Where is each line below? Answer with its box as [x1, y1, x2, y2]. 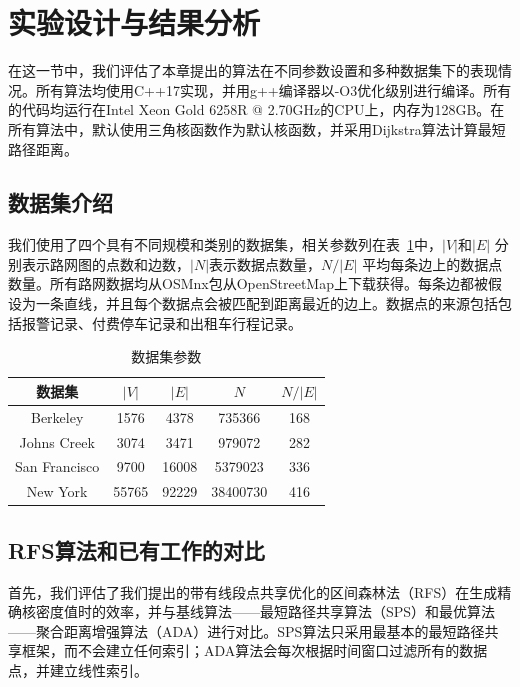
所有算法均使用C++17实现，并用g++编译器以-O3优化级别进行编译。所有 [35, 79, 512, 100]
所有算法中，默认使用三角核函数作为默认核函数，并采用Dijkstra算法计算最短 [8, 118, 506, 139]
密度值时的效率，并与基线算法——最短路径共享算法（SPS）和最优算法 [35, 601, 496, 622]
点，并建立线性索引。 [8, 659, 148, 680]
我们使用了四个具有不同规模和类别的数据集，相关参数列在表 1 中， [8, 234, 442, 255]
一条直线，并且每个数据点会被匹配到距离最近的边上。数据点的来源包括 [35, 293, 498, 314]
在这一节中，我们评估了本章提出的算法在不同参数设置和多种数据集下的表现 [8, 60, 498, 81]
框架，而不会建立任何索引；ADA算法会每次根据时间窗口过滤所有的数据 [21, 640, 488, 661]
